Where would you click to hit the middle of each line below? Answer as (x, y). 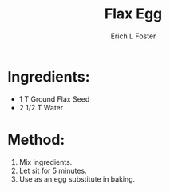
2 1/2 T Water (41, 107)
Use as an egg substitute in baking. (77, 179)
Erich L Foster (133, 36)
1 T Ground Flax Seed (54, 99)
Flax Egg (133, 14)
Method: (36, 140)
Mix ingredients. (45, 162)
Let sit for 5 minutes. (53, 170)
